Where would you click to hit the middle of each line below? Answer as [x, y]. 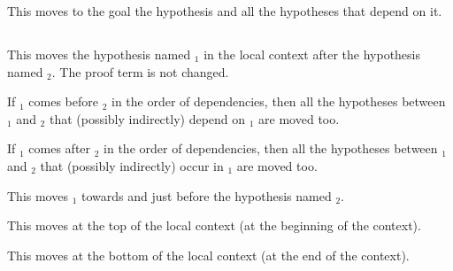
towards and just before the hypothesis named [206, 195]
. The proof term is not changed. [140, 71]
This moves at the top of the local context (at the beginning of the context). [214, 225]
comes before [64, 101]
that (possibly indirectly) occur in [132, 165]
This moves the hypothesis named [99, 54]
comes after [60, 148]
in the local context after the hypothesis [312, 54]
